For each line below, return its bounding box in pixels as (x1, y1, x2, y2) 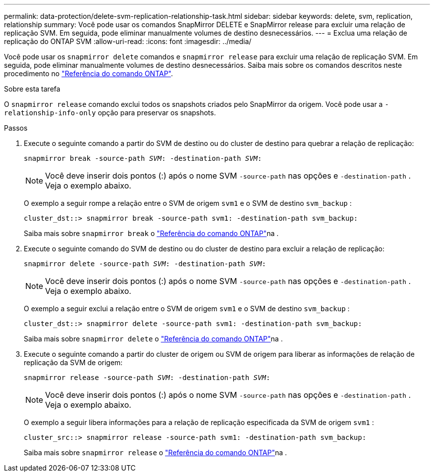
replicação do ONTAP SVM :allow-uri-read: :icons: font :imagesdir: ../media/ (4, 37, 252, 46)
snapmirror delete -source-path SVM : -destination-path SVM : (24, 260, 266, 268)
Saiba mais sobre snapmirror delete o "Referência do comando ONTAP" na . (24, 334, 283, 343)
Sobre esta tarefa (4, 85, 60, 93)
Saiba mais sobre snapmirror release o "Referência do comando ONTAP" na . (24, 448, 287, 457)
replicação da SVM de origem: (24, 358, 123, 367)
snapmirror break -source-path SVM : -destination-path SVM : (24, 154, 262, 162)
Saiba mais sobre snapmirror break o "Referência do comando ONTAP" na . (24, 229, 279, 238)
